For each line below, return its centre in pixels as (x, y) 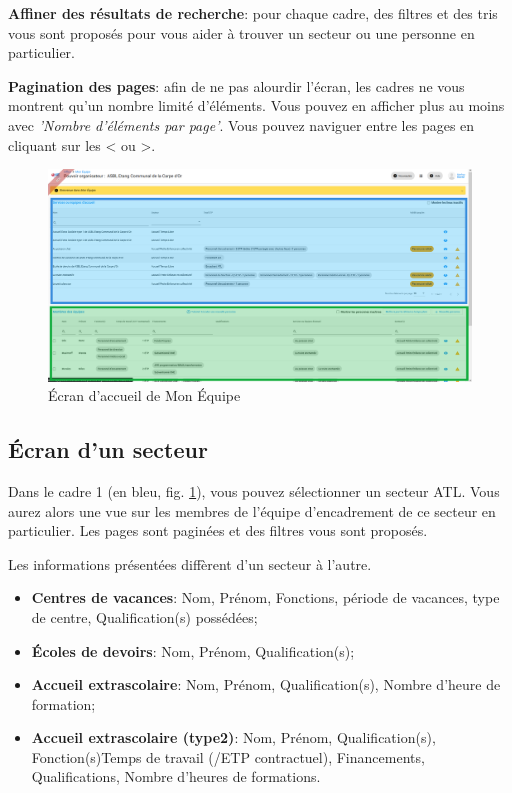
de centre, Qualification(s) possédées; (144, 616)
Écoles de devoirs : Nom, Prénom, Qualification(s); (193, 650)
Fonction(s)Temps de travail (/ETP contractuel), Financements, (228, 756)
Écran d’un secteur (108, 449)
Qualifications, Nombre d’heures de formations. (176, 776)
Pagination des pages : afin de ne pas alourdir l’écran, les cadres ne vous (236, 85)
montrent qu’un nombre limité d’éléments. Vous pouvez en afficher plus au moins (256, 105)
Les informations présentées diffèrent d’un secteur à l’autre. (190, 563)
